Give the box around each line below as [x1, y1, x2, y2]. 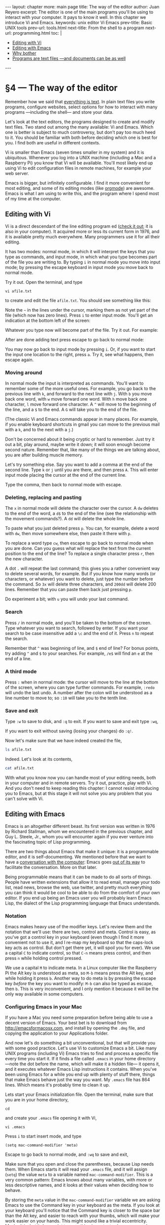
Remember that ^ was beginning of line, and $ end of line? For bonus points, [5, 645, 159, 651]
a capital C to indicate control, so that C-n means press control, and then [5, 950, 151, 956]
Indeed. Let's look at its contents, [5, 756, 73, 762]
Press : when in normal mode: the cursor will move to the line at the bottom [5, 679, 159, 685]
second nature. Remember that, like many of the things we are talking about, [5, 447, 160, 453]
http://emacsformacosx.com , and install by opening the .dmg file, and [5, 1025, 145, 1031]
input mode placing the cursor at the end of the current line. [5, 472, 127, 478]
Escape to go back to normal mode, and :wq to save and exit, [5, 1151, 129, 1158]
